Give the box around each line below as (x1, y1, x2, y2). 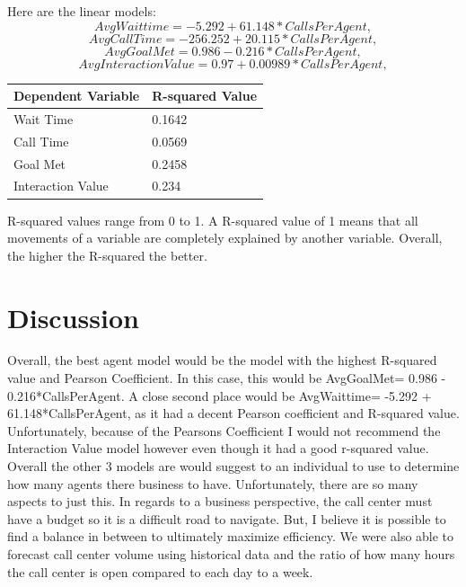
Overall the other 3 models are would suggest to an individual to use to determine (7, 457, 460, 476)
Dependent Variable (13, 86, 140, 105)
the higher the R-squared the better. (7, 245, 207, 264)
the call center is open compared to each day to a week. (7, 562, 313, 581)
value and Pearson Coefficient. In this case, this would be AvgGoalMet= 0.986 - (7, 369, 446, 387)
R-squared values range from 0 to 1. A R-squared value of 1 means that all (7, 210, 418, 229)
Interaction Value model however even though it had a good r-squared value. (7, 439, 429, 458)
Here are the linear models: (7, 2, 156, 20)
